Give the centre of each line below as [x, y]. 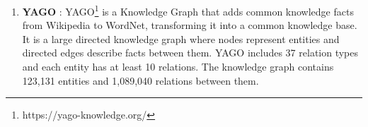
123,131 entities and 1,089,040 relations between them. [140, 80]
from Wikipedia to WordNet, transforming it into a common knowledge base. [190, 25]
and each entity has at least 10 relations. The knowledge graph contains [178, 67]
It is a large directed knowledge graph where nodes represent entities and [181, 38]
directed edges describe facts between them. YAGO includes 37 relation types [190, 53]
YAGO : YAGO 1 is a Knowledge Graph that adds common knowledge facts [188, 10]
